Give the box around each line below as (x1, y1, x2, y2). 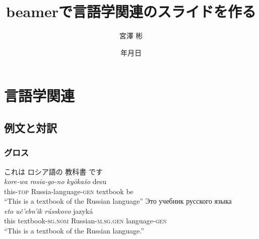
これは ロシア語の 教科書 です (4, 166, 103, 176)
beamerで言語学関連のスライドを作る (6, 1, 256, 22)
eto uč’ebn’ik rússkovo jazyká (4, 205, 93, 216)
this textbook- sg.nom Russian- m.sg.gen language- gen (4, 215, 167, 226)
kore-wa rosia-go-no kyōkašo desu (4, 176, 107, 187)
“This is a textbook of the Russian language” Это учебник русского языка (4, 196, 232, 206)
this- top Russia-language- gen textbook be (4, 186, 134, 196)
